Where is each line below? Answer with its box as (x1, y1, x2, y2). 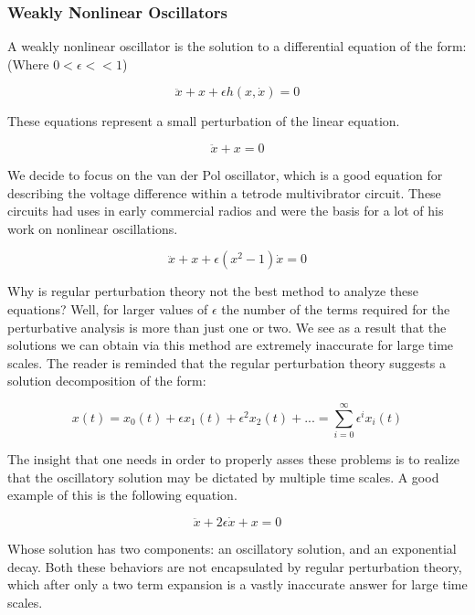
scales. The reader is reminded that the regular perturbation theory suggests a (7, 353, 446, 372)
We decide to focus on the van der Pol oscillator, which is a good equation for (7, 165, 443, 184)
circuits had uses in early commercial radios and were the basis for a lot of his (7, 201, 444, 220)
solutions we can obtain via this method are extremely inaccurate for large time (7, 335, 454, 355)
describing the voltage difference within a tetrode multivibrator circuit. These (7, 183, 441, 202)
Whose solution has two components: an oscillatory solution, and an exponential (7, 539, 457, 558)
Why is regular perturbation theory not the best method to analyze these (7, 281, 419, 301)
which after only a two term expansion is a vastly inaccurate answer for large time (7, 575, 468, 594)
